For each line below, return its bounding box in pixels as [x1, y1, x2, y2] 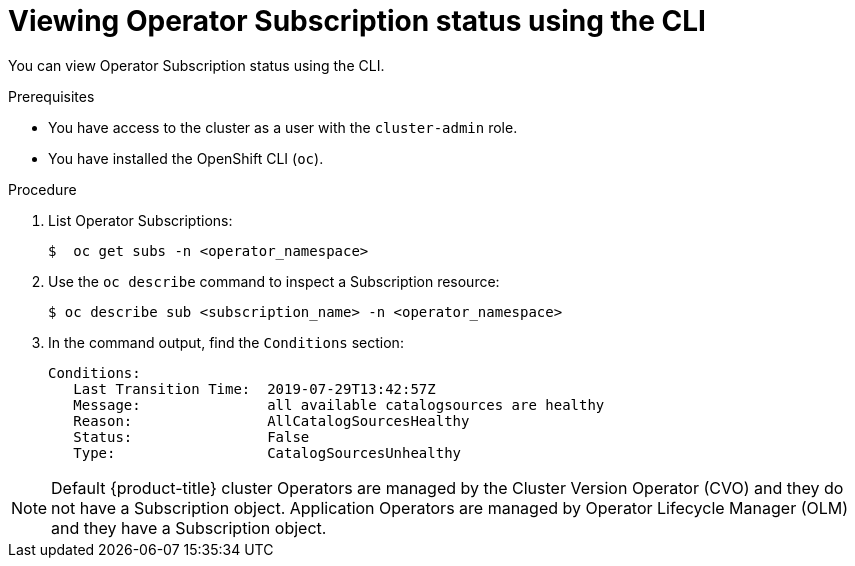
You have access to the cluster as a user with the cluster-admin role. [48, 118, 518, 136]
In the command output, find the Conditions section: [48, 333, 404, 351]
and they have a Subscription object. [51, 517, 327, 538]
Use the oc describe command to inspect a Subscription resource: [48, 272, 500, 290]
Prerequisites [8, 87, 95, 105]
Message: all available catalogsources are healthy [73, 396, 605, 413]
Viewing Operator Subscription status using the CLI [8, 4, 706, 38]
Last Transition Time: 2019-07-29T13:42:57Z [73, 380, 436, 397]
